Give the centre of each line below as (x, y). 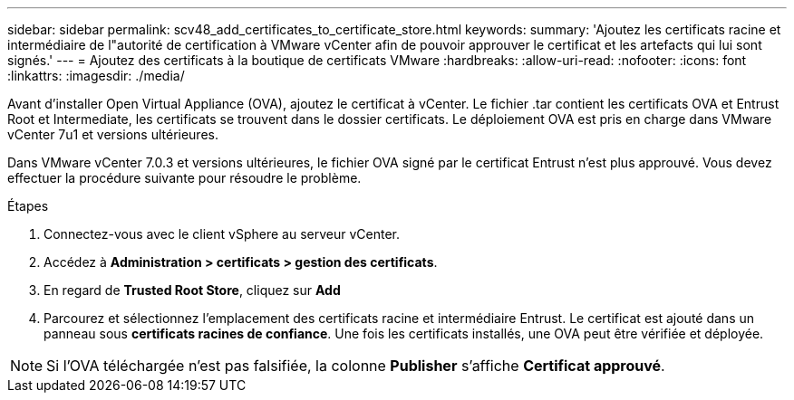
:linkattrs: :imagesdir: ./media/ (96, 76)
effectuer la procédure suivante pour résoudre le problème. (184, 178)
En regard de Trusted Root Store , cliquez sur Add (192, 290)
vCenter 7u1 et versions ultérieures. (113, 134)
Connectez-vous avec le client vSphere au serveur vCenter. (222, 234)
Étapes (28, 206)
